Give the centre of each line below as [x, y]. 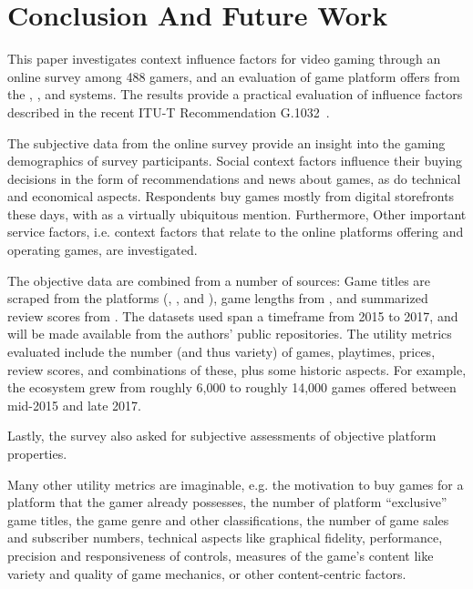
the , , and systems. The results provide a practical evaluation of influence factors [235, 94]
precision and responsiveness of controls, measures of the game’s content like [221, 555]
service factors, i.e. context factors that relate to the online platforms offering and [236, 232]
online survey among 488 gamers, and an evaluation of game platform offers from [234, 76]
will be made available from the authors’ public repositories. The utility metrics [230, 334]
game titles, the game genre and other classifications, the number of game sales [228, 519]
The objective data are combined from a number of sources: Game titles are [219, 280]
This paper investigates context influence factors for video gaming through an [224, 59]
